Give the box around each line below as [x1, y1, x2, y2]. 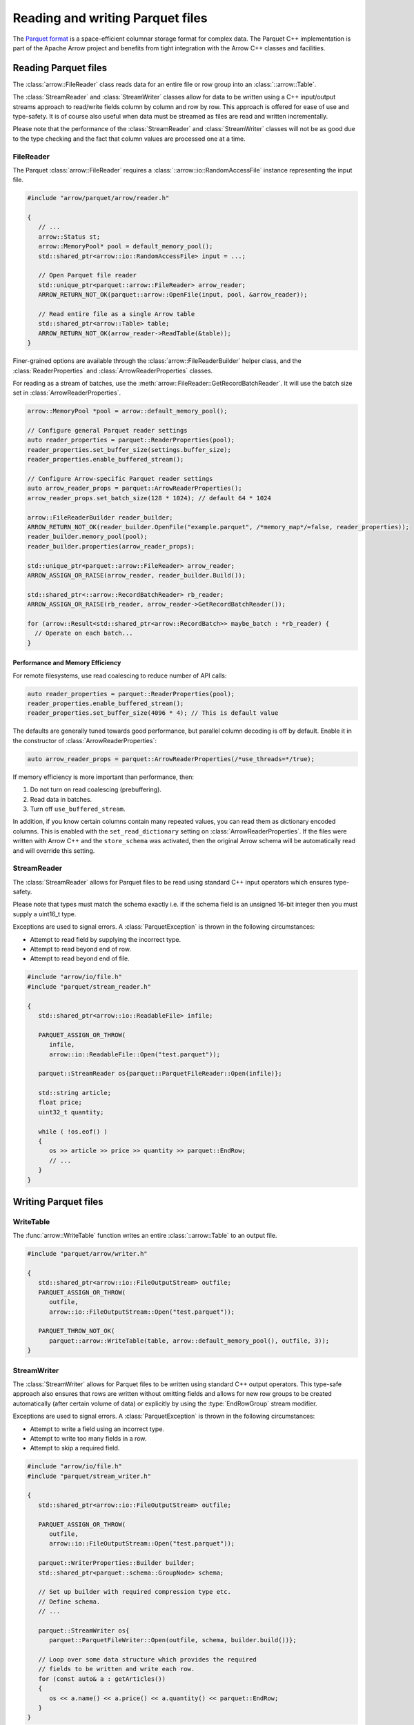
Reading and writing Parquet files [12, 10, 208, 26]
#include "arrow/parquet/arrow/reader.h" [27, 194, 170, 202]
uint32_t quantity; [38, 1108, 104, 1116]
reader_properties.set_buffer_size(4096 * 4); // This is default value [27, 709, 279, 717]
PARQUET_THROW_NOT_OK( [38, 1327, 115, 1335]
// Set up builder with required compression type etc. [38, 1588, 231, 1596]
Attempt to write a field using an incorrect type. [30, 1425, 165, 1433]
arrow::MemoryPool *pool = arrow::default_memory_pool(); [27, 407, 228, 415]
